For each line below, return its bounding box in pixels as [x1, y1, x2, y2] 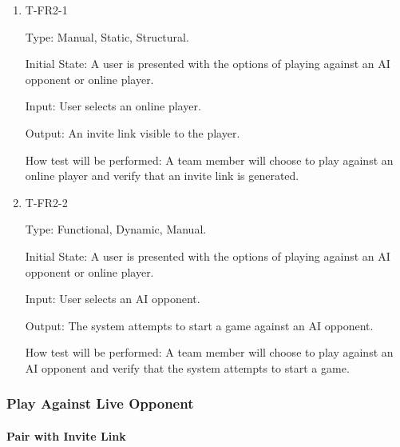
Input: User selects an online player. [25, 98, 201, 114]
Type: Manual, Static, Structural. [25, 28, 189, 45]
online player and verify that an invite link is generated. [25, 167, 299, 184]
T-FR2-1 [25, 2, 68, 18]
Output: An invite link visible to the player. [25, 124, 240, 141]
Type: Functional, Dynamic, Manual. [25, 221, 207, 237]
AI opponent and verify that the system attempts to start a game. [25, 359, 350, 376]
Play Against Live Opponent [6, 393, 194, 413]
